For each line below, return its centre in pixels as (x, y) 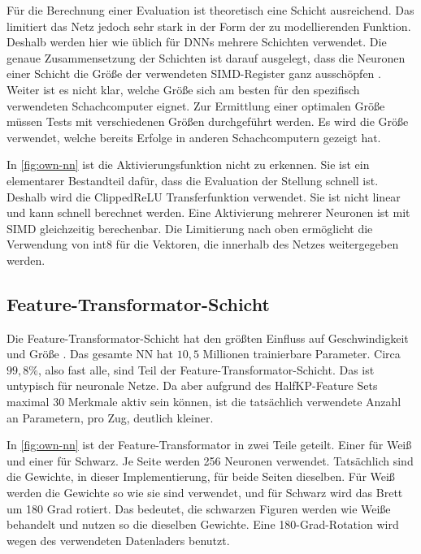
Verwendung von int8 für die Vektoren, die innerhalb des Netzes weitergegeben (203, 244)
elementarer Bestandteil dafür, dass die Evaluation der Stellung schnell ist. (193, 180)
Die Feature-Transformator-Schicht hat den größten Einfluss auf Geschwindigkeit (208, 338)
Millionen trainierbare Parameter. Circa (302, 354)
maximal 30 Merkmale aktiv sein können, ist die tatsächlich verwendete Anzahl (204, 402)
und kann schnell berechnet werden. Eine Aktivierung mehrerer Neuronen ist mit (208, 212)
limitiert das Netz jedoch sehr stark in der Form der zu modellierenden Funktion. (209, 26)
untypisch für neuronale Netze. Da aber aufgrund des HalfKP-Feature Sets (192, 385)
